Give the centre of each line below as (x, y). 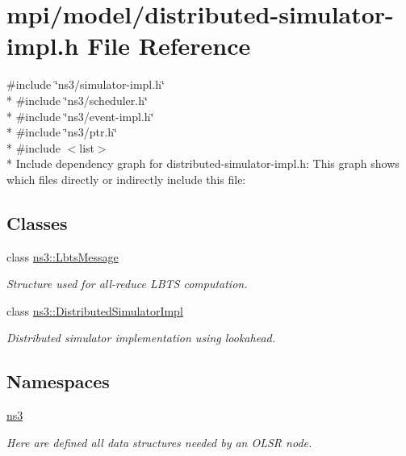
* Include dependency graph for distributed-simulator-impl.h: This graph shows (203, 163)
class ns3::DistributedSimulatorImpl (95, 310)
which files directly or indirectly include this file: (126, 179)
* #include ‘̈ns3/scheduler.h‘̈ (77, 100)
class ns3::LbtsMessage (63, 256)
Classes (37, 222)
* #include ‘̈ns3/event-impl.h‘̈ (80, 116)
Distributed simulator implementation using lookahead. (141, 338)
